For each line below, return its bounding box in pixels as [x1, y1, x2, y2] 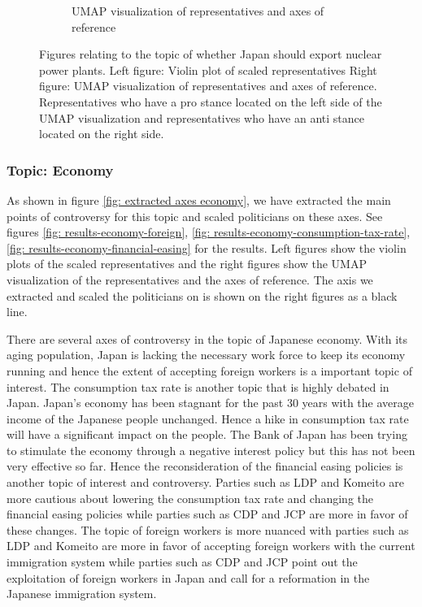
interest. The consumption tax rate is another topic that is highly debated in [7, 378, 389, 395]
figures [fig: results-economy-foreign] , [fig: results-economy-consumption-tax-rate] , [7, 223, 411, 241]
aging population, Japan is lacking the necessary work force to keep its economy [7, 346, 406, 363]
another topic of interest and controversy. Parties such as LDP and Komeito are [7, 474, 405, 491]
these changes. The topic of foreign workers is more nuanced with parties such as [7, 521, 409, 538]
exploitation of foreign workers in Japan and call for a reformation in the [7, 569, 370, 586]
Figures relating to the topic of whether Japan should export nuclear [39, 46, 382, 63]
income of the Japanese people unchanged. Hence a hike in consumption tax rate [7, 410, 409, 427]
